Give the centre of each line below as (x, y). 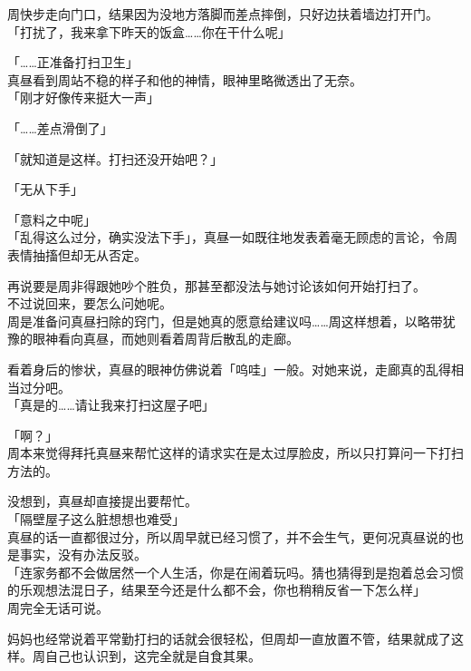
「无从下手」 (45, 189)
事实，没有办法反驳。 (83, 554)
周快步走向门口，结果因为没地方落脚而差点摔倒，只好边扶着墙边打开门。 (223, 14)
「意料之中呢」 (52, 219)
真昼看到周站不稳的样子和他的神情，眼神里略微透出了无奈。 (185, 79)
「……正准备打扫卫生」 (73, 62)
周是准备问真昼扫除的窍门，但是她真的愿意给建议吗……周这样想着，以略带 (225, 321)
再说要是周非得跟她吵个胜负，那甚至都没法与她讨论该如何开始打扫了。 (216, 285)
